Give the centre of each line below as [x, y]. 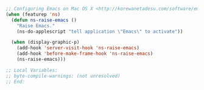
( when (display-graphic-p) [45, 43]
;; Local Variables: [32, 70]
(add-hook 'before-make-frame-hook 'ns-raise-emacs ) [85, 54]
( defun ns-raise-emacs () [44, 20]
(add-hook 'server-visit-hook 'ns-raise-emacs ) [78, 48]
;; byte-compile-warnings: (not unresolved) [63, 76]
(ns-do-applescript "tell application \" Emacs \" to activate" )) [100, 31]
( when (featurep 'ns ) [33, 14]
